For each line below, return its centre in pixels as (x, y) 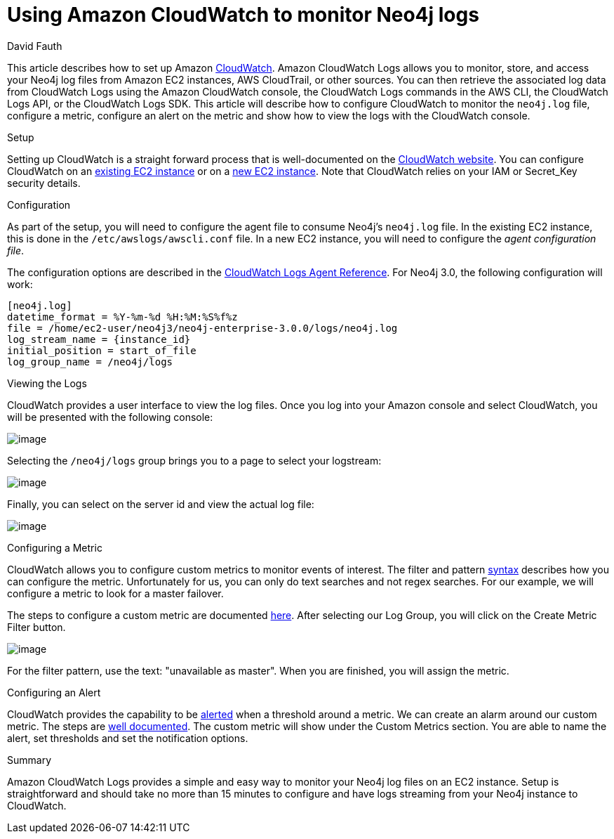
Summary (29, 760)
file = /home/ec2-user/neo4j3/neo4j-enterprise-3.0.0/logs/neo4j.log (202, 328)
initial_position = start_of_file (102, 350)
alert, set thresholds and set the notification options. (128, 738)
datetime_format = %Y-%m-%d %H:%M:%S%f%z (122, 317)
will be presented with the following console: (110, 417)
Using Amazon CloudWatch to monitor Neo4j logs (243, 15)
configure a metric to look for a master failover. (115, 593)
